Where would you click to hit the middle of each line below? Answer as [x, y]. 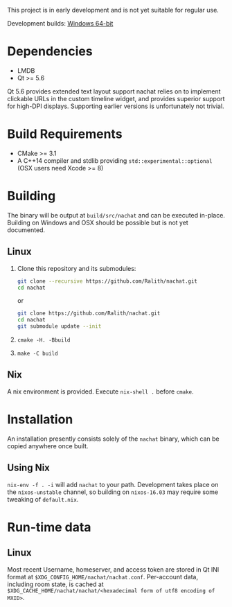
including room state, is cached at [55, 584]
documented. [26, 230]
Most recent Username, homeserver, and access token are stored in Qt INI [113, 569]
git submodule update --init [59, 326]
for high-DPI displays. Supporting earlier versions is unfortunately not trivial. [116, 106]
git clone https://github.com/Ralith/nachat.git [89, 314]
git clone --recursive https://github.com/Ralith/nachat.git [107, 281]
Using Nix [29, 468]
